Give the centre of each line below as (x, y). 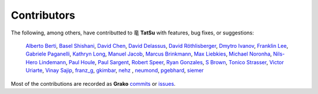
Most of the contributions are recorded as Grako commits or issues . (93, 83)
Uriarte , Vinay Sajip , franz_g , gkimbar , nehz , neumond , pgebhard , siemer (115, 71)
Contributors (43, 15)
